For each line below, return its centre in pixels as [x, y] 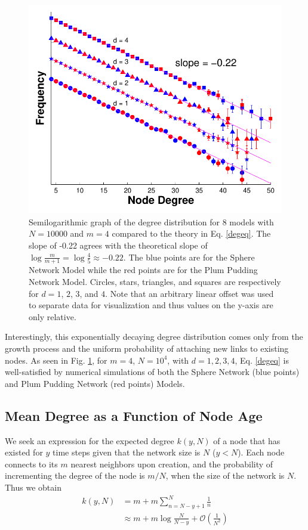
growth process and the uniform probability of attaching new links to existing [147, 348]
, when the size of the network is [225, 475]
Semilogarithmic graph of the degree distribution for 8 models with [151, 221]
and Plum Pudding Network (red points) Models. [95, 383]
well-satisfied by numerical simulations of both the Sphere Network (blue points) [152, 372]
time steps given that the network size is [127, 452]
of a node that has [247, 440]
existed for [24, 452]
